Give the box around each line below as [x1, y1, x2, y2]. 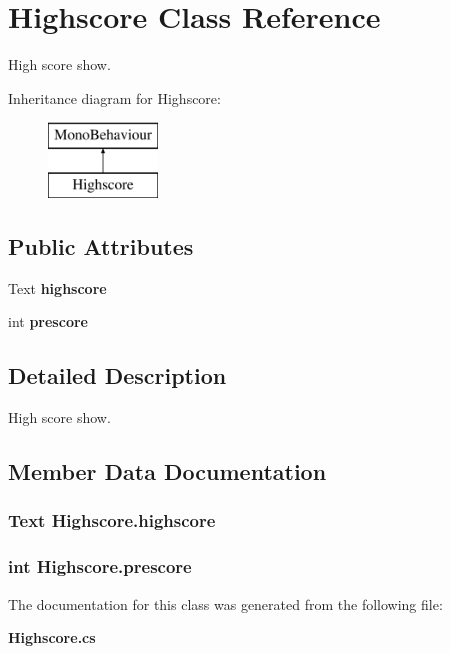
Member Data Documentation [8, 456, 327, 487]
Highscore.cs [8, 627, 96, 648]
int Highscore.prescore [8, 554, 192, 579]
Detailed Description [8, 360, 227, 391]
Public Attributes [8, 230, 194, 261]
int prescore [8, 311, 88, 332]
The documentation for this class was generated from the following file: [8, 593, 443, 614]
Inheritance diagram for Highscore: [8, 87, 221, 108]
